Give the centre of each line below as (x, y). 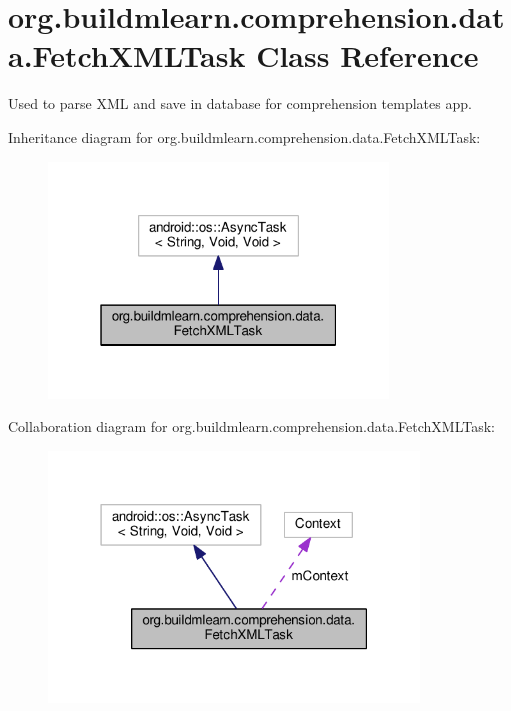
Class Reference (367, 55)
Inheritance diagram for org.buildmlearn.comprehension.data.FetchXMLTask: (244, 136)
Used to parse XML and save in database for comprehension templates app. (240, 103)
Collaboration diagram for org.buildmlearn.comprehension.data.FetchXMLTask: (251, 426)
